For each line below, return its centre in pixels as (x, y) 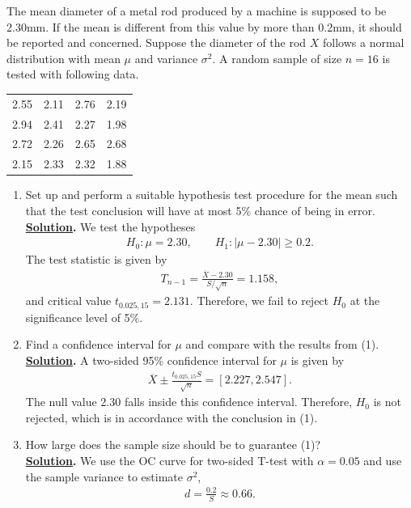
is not (387, 402)
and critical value (68, 301)
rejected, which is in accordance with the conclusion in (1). (172, 417)
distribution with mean (64, 58)
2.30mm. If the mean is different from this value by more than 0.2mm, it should (204, 26)
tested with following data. (73, 74)
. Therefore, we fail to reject (259, 301)
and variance (166, 58)
